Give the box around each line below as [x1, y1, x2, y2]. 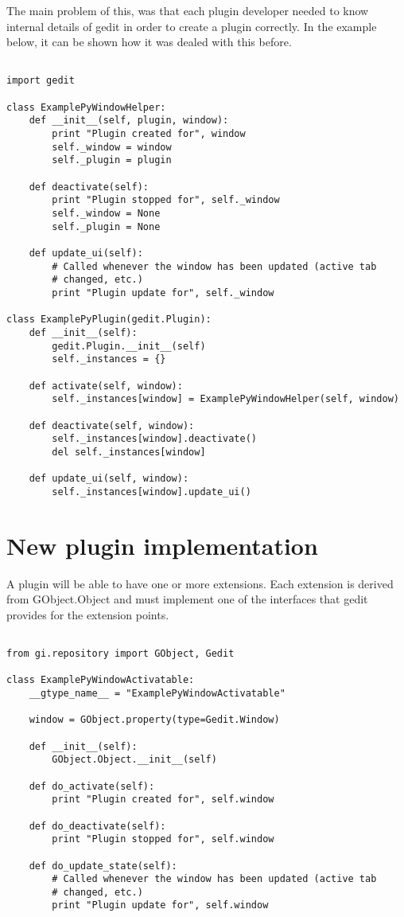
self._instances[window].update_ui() [52, 486, 251, 498]
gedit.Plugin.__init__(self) [52, 340, 206, 352]
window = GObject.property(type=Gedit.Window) [29, 714, 280, 726]
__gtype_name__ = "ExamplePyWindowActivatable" [29, 687, 286, 699]
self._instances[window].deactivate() [52, 433, 257, 445]
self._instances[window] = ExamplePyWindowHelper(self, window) [52, 393, 399, 405]
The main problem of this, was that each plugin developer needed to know [6, 2, 369, 18]
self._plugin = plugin [52, 154, 172, 166]
